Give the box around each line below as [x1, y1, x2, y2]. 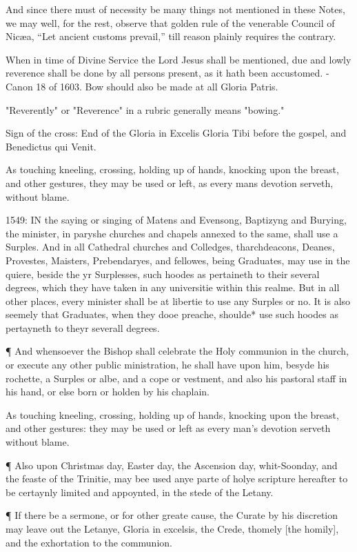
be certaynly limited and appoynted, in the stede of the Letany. [6, 484, 274, 499]
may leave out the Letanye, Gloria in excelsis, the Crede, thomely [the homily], [6, 522, 339, 535]
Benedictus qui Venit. [6, 139, 96, 153]
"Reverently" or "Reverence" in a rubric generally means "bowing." [6, 102, 285, 117]
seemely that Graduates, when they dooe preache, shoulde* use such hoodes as [6, 307, 338, 322]
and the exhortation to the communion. [6, 535, 172, 549]
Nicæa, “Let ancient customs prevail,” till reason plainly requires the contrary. [6, 29, 336, 43]
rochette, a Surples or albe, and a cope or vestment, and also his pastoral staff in [6, 371, 347, 385]
